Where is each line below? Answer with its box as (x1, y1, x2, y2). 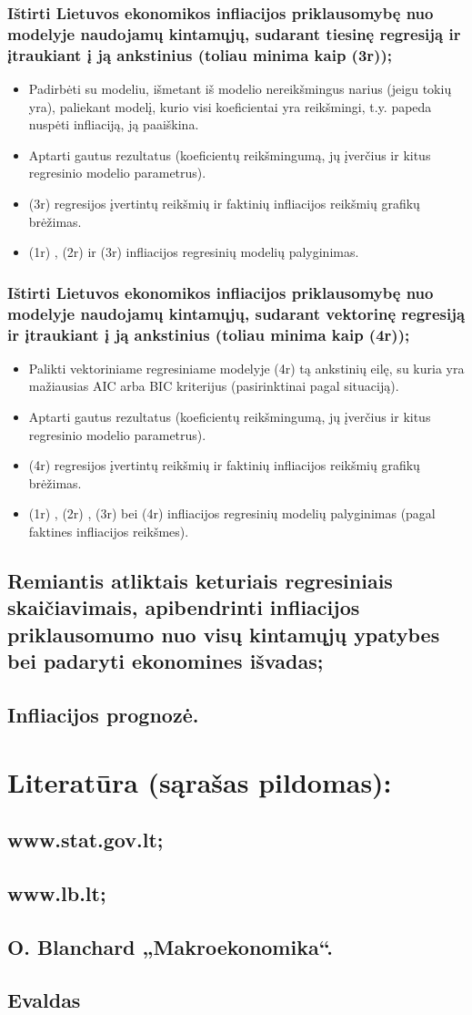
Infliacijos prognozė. (7, 700, 199, 728)
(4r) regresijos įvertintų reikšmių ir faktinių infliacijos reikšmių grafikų (28, 456, 420, 475)
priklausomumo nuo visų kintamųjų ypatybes (7, 620, 440, 648)
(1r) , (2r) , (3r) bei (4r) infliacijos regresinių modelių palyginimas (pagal (28, 504, 436, 523)
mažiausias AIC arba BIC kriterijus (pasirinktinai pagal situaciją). (28, 376, 399, 395)
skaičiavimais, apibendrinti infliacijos (7, 593, 360, 621)
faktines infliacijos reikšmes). (28, 522, 189, 541)
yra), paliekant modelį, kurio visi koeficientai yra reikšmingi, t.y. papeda (28, 97, 432, 116)
